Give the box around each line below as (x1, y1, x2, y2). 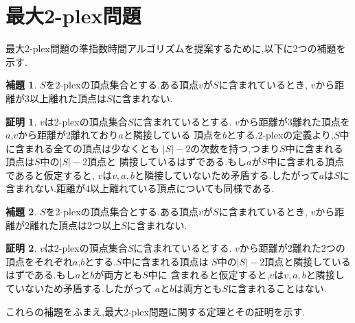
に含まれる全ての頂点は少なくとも (5, 141, 159, 155)
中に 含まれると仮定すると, (148, 267, 270, 282)
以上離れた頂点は (29, 91, 106, 105)
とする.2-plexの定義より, (226, 128, 334, 142)
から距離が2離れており (18, 128, 119, 142)
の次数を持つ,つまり (190, 141, 280, 155)
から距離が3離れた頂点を (239, 114, 350, 128)
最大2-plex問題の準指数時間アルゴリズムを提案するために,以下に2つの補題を (5, 41, 346, 56)
